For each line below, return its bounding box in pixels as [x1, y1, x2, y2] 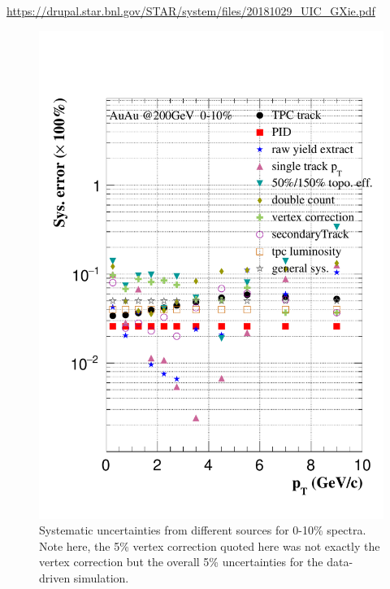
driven [39, 569, 71, 586]
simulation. [73, 569, 129, 586]
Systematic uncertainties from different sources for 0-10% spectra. [39, 521, 366, 539]
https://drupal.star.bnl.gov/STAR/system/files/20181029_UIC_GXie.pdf [6, 2, 375, 19]
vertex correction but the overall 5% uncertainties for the [39, 553, 323, 570]
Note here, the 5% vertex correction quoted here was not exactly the [39, 537, 380, 554]
